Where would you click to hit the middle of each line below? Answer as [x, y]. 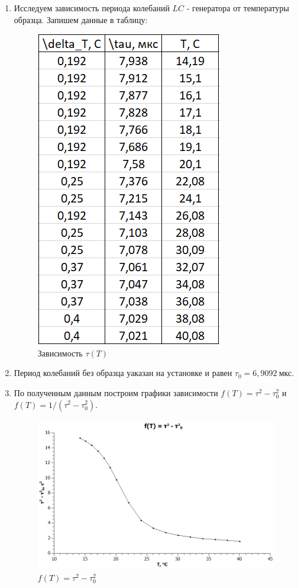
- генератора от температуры [238, 8]
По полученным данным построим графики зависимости [116, 392]
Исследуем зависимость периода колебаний [92, 8]
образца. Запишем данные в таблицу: [81, 19]
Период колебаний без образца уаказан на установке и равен [123, 373]
